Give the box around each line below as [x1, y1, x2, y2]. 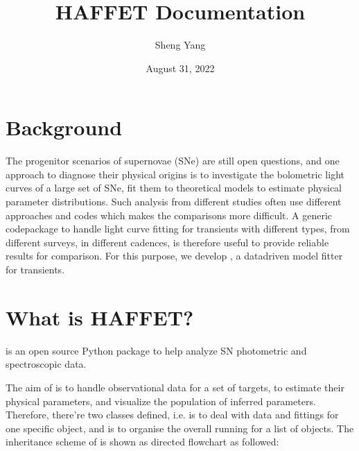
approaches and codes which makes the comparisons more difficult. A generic [6, 207, 333, 222]
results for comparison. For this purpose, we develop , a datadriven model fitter [6, 248, 343, 263]
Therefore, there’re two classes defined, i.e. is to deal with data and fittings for [6, 407, 339, 422]
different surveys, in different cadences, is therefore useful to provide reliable [6, 235, 329, 249]
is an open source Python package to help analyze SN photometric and [6, 343, 307, 357]
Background [6, 113, 123, 142]
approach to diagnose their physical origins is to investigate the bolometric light [6, 167, 344, 181]
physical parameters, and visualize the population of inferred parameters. [6, 393, 316, 408]
